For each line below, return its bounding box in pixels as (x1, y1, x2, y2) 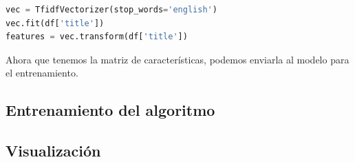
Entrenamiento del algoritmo (6, 99, 215, 121)
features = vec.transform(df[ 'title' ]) (6, 32, 188, 42)
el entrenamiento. (6, 65, 78, 80)
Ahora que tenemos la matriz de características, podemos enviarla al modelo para (6, 52, 349, 66)
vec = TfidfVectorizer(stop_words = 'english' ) (6, 5, 217, 14)
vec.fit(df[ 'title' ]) (6, 18, 105, 28)
